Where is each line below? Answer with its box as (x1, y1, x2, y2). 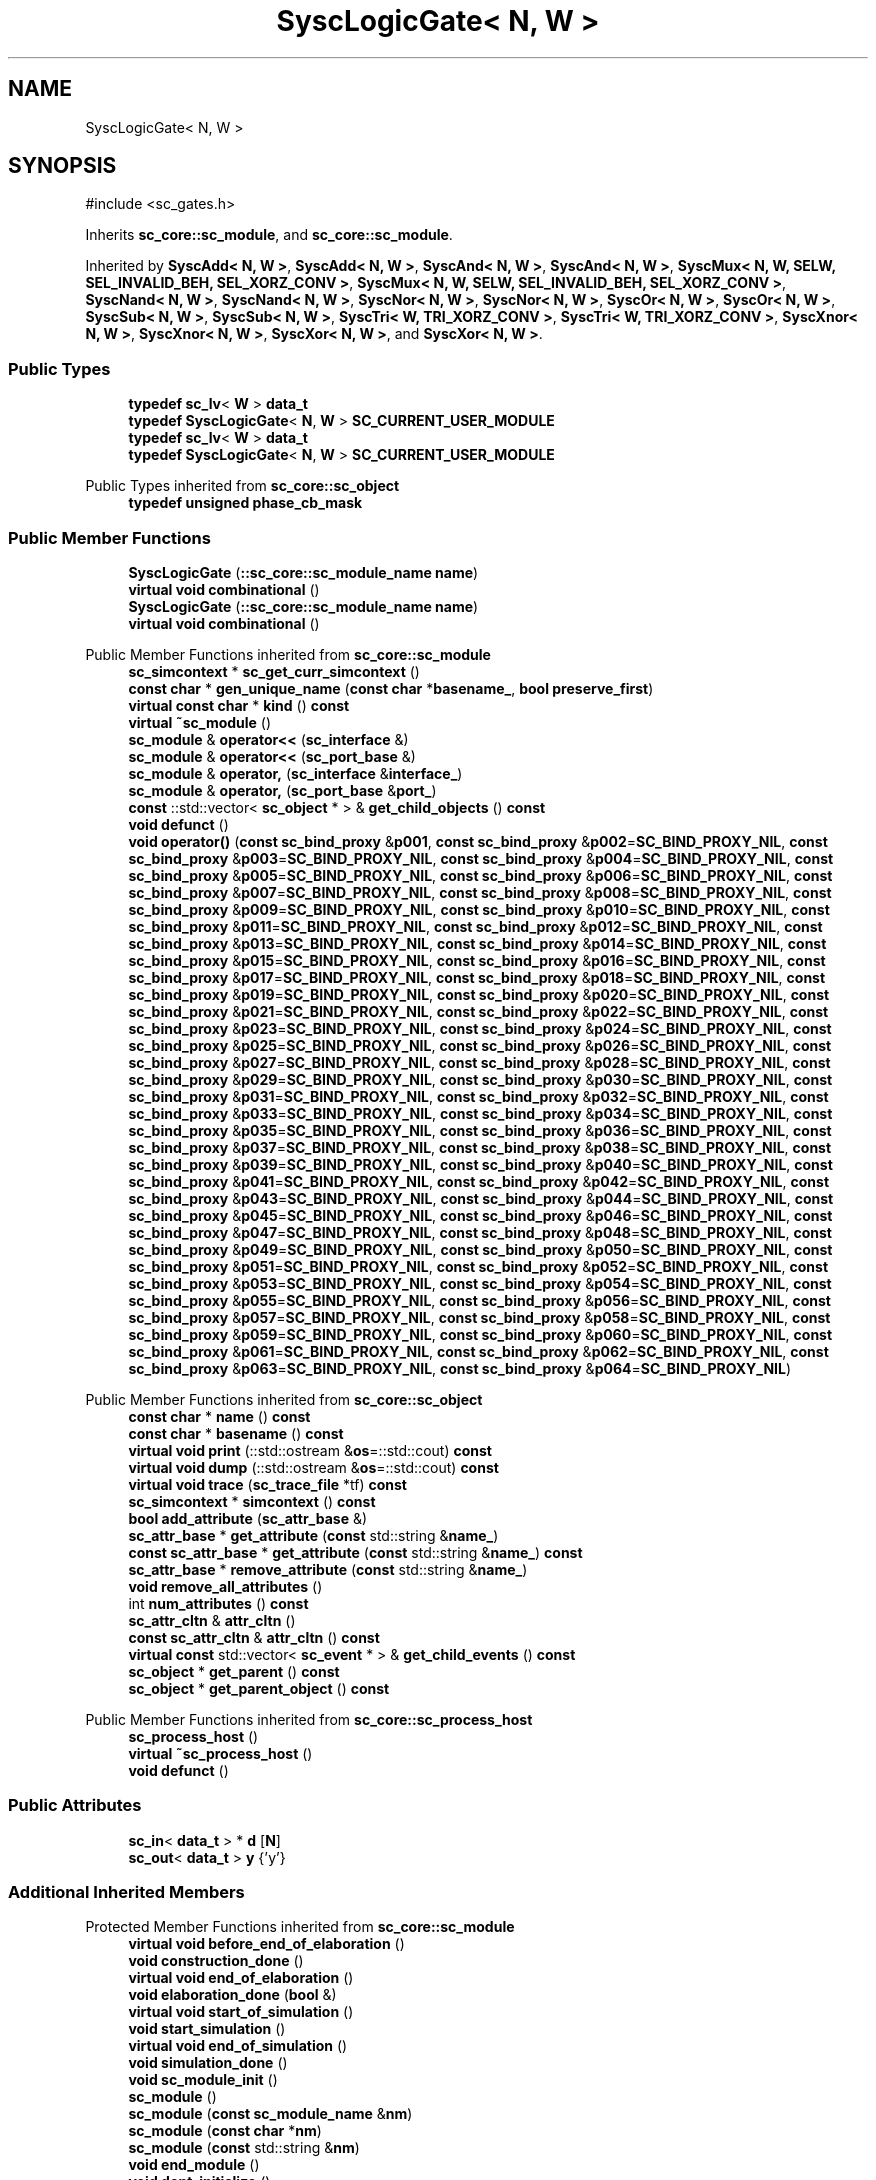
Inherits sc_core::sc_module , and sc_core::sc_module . (85, 226, 453, 244)
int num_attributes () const (128, 1594, 309, 1612)
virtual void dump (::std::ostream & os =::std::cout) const (128, 1458, 499, 1476)
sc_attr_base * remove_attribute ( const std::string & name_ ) (128, 1560, 528, 1578)
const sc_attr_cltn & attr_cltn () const (128, 1628, 380, 1646)
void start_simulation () (128, 2020, 286, 2038)
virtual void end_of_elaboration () (128, 1969, 354, 1987)
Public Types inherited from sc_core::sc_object (85, 477, 400, 495)
